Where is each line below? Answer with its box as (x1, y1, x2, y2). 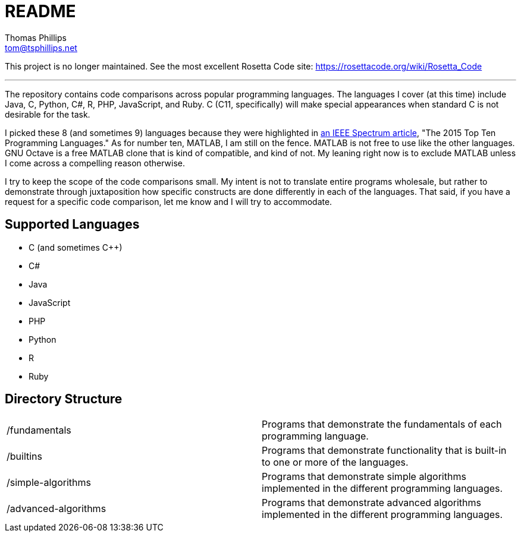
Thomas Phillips (5, 32, 67, 43)
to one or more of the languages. (262, 456, 409, 469)
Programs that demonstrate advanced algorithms (262, 497, 481, 509)
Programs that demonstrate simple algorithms (262, 470, 466, 483)
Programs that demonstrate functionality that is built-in (262, 444, 507, 457)
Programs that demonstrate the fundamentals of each (262, 418, 502, 431)
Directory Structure (5, 391, 123, 407)
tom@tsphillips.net (5, 42, 77, 53)
